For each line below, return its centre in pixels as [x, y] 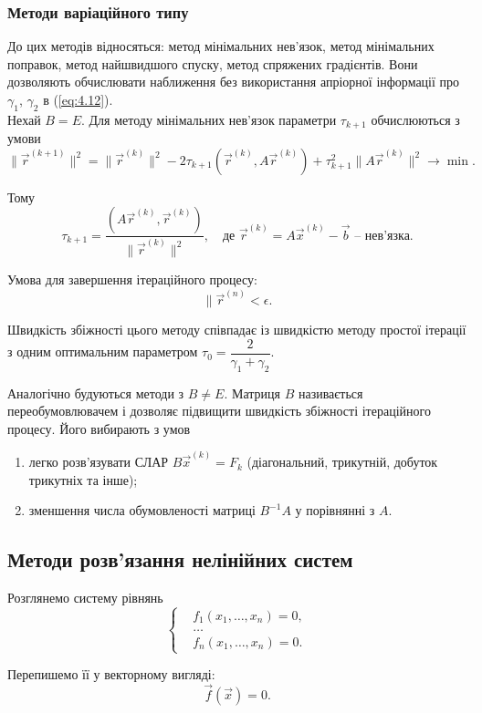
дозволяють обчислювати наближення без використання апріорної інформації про [234, 82]
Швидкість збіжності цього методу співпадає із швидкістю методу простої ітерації [237, 330]
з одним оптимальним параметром [103, 351]
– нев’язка [382, 236]
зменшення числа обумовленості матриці [142, 510]
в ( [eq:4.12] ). [78, 99]
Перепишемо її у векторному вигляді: [111, 674]
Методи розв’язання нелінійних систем [180, 559]
